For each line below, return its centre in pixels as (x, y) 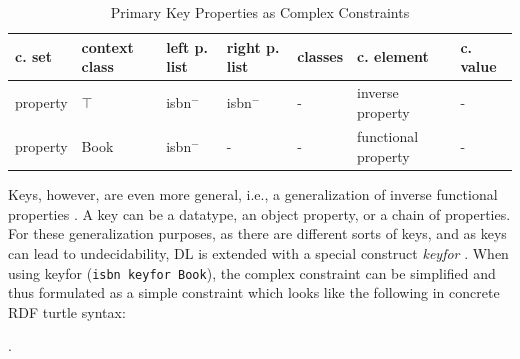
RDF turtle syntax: (67, 311)
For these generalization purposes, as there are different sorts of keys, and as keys (257, 233)
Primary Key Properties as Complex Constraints (260, 12)
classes (320, 56)
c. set (33, 56)
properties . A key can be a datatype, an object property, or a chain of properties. (259, 213)
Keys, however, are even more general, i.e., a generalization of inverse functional (253, 194)
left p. (187, 46)
